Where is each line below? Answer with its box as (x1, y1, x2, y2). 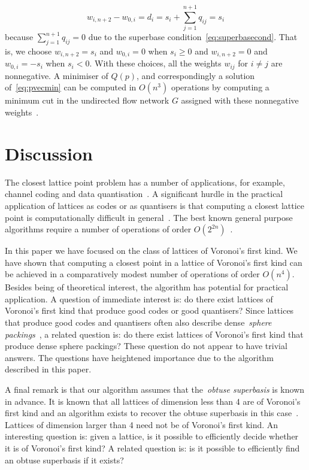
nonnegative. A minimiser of (5, 69, 108, 81)
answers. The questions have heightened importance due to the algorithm (5, 351, 274, 363)
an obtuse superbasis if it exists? (5, 453, 124, 466)
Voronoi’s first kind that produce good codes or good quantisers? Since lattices (5, 304, 294, 317)
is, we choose (5, 44, 52, 57)
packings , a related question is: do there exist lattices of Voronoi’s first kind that (5, 328, 304, 340)
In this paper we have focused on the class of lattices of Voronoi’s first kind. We (5, 244, 298, 257)
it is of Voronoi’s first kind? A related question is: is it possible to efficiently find (5, 442, 300, 454)
